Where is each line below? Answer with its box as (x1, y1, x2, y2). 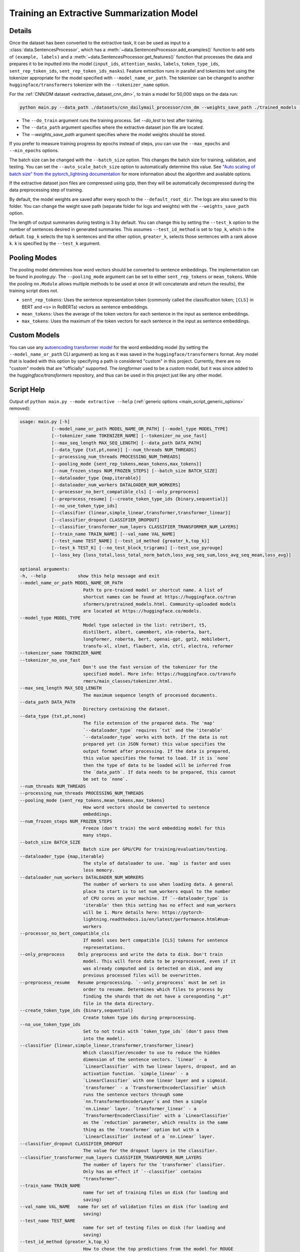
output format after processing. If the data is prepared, (82, 748, 231, 754)
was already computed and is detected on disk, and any (82, 966, 223, 971)
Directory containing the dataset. (82, 706, 170, 712)
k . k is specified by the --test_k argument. (9, 240, 101, 246)
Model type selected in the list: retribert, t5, (82, 622, 207, 628)
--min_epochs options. (9, 148, 59, 154)
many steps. (82, 832, 112, 838)
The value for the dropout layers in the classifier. (82, 1148, 217, 1154)
